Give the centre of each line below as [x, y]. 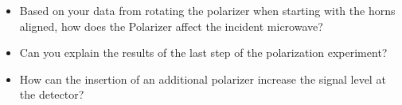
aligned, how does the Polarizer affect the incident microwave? [171, 26]
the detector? [52, 94]
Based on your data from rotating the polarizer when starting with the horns [207, 10]
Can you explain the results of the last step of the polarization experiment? [203, 52]
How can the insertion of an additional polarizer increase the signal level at [203, 79]
